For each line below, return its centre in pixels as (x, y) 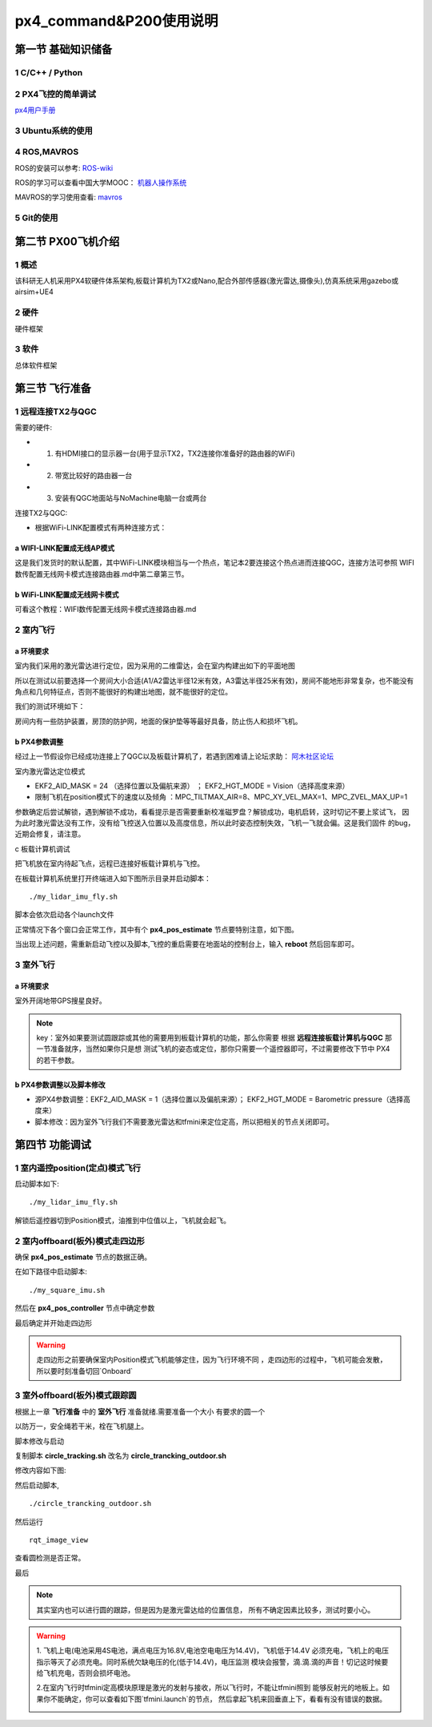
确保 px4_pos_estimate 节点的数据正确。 (83, 1257)
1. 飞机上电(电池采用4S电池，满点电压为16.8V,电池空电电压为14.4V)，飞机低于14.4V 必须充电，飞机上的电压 (213, 1651)
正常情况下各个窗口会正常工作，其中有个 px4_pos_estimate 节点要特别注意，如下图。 (157, 929)
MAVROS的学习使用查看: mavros (69, 197)
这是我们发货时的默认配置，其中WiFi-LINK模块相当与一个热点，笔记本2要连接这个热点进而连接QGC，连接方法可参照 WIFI (215, 563)
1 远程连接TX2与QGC (56, 411)
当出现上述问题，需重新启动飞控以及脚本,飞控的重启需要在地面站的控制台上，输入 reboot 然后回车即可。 (187, 944)
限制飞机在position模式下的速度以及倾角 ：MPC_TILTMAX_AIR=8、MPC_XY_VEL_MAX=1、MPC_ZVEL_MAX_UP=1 (221, 797)
